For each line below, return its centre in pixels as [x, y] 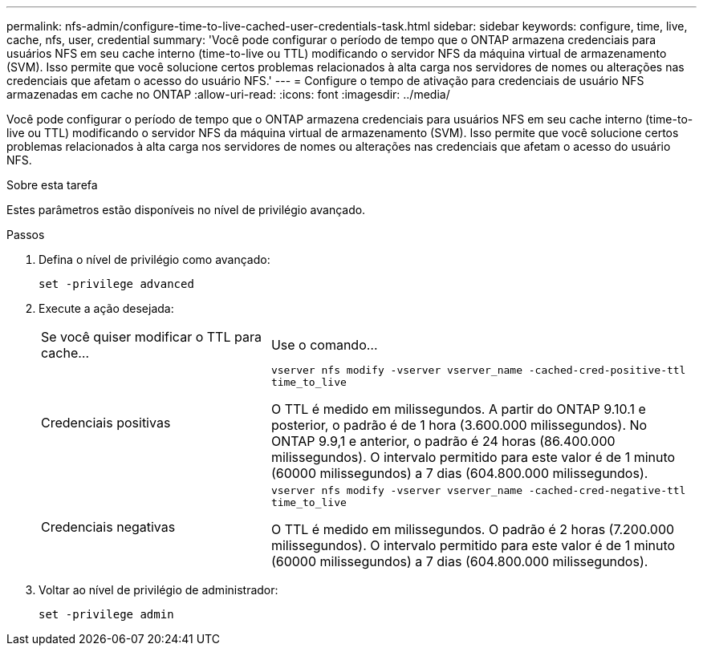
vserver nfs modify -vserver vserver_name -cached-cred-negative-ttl [478, 490]
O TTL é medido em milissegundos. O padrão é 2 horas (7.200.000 [473, 529]
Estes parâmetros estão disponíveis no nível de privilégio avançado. [186, 210]
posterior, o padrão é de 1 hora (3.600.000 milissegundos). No [459, 425]
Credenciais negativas [108, 527]
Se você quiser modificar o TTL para [151, 337]
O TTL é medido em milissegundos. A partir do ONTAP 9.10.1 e [458, 409]
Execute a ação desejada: [106, 308]
